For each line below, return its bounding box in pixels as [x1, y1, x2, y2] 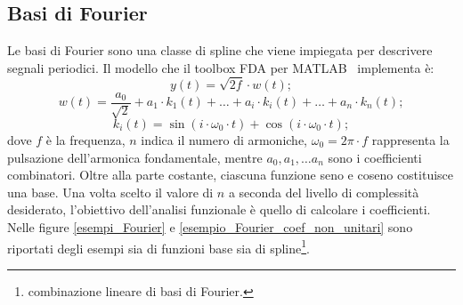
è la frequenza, [45, 131, 126, 148]
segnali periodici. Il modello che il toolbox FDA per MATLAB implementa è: [7, 58, 435, 76]
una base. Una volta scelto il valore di [7, 182, 214, 201]
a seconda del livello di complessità [228, 182, 419, 201]
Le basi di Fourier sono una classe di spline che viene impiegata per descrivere [7, 41, 433, 60]
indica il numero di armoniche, [141, 131, 308, 148]
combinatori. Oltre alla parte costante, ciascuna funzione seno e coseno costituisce [7, 165, 454, 184]
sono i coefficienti [328, 148, 422, 166]
